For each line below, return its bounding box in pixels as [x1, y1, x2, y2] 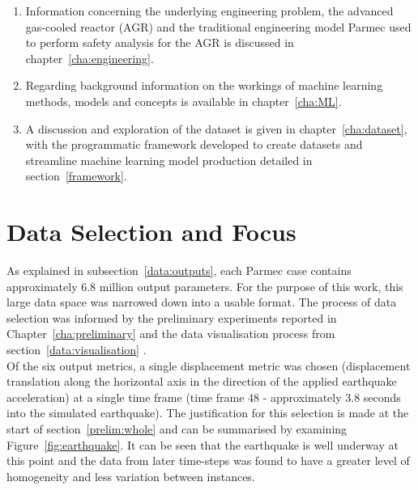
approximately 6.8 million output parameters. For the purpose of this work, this [6, 277, 403, 294]
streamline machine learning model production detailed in [25, 151, 313, 168]
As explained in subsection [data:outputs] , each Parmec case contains [6, 262, 352, 279]
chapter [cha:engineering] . [25, 49, 154, 66]
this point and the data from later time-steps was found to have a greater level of [6, 452, 410, 469]
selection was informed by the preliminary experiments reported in [6, 309, 337, 326]
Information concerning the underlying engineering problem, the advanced [25, 2, 394, 19]
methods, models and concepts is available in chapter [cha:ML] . [25, 92, 342, 109]
